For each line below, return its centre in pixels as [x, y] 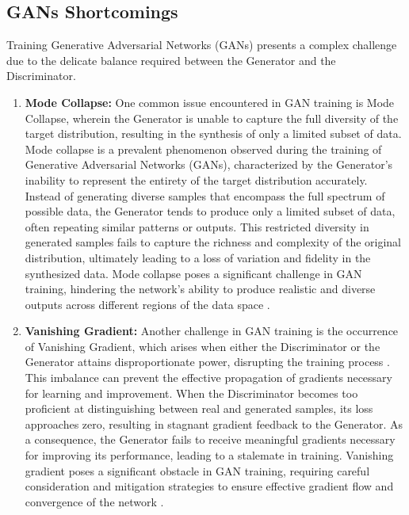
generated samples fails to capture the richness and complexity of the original [213, 242]
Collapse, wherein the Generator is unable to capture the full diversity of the [212, 118]
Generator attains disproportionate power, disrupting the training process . [207, 362]
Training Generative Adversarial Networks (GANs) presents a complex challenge [202, 45]
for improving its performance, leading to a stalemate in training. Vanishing [209, 455]
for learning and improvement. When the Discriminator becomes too [191, 393]
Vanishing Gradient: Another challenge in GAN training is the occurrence [212, 331]
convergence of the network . [94, 501]
